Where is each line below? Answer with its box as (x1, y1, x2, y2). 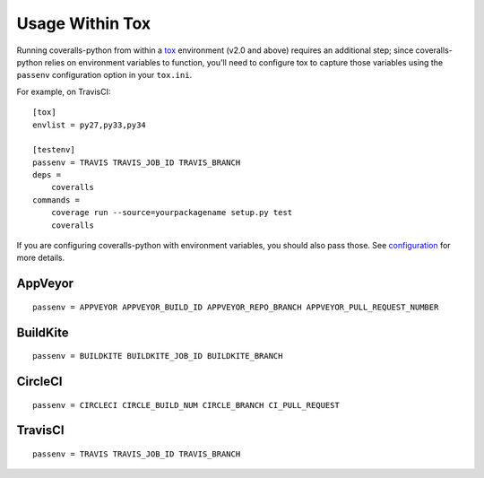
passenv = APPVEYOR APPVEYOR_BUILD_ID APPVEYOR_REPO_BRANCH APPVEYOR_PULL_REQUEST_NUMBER (32, 301, 439, 312)
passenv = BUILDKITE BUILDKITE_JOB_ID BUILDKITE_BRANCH (32, 351, 283, 361)
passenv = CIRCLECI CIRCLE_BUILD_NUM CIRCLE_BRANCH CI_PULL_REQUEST (32, 400, 340, 410)
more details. (16, 252, 65, 264)
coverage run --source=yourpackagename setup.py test (50, 207, 293, 218)
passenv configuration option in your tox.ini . (16, 70, 193, 81)
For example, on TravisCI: (16, 86, 111, 97)
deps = (32, 170, 62, 180)
